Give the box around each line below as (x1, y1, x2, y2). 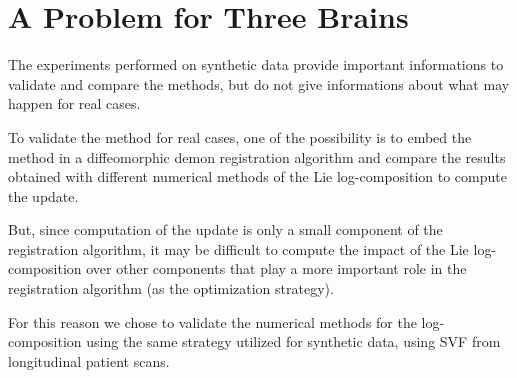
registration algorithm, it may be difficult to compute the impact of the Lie (8, 238, 469, 259)
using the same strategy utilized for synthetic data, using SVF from (86, 331, 501, 352)
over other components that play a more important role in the (86, 258, 467, 279)
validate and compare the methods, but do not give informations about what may (8, 73, 510, 94)
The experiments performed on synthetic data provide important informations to (8, 54, 504, 75)
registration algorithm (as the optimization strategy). (8, 278, 334, 299)
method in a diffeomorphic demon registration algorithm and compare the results (8, 146, 506, 167)
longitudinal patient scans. (8, 350, 170, 371)
